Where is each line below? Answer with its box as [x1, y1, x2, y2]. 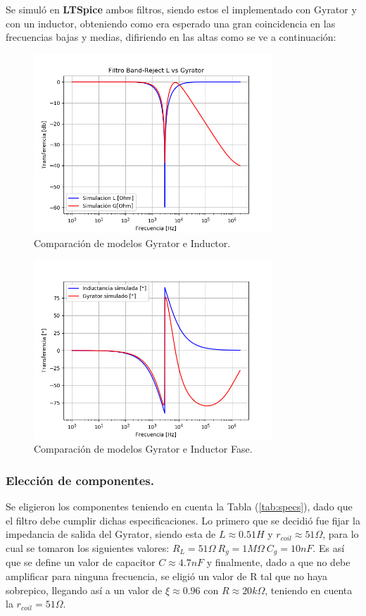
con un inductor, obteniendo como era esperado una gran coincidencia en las [6, 15, 336, 30]
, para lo [322, 527, 359, 541]
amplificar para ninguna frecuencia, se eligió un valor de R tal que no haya [6, 568, 328, 583]
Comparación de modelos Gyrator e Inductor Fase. [34, 441, 253, 456]
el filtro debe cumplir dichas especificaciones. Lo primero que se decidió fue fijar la [6, 513, 360, 527]
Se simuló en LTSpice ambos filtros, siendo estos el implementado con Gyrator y [6, 2, 357, 16]
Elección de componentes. [6, 471, 155, 489]
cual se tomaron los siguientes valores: [6, 540, 170, 555]
